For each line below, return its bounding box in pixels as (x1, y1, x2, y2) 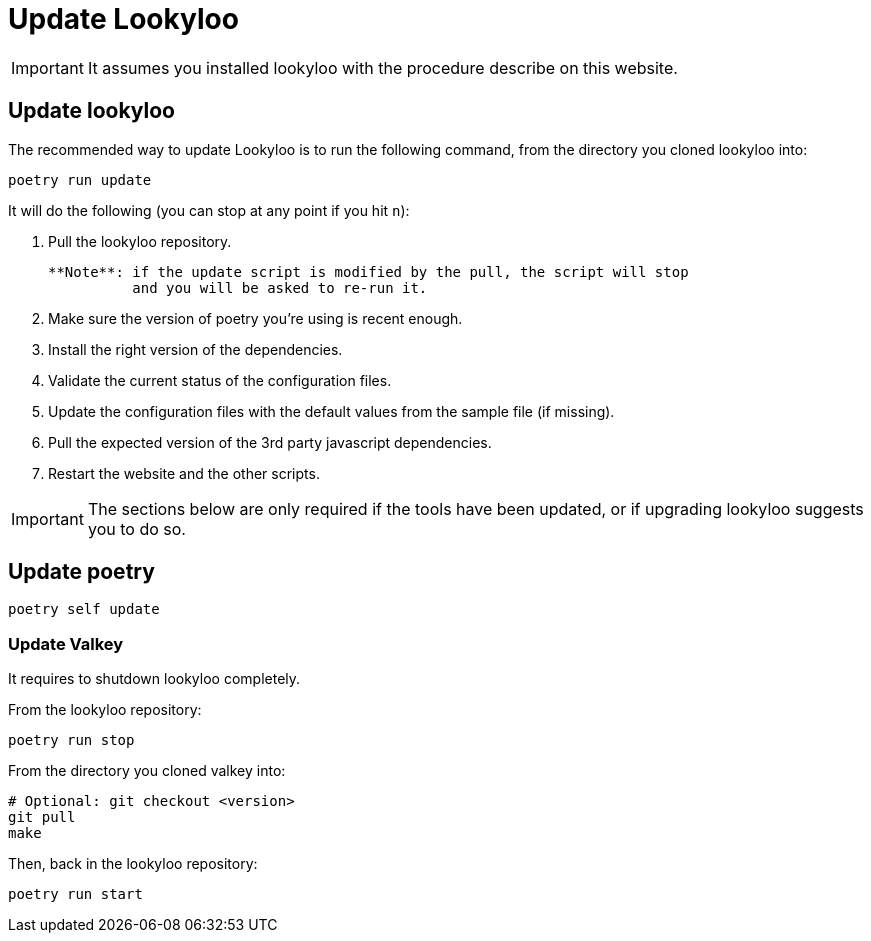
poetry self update (8, 601, 160, 618)
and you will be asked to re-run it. (132, 279, 428, 296)
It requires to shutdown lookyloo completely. (8, 670, 301, 688)
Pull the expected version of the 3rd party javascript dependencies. (48, 433, 492, 451)
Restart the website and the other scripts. (48, 464, 320, 482)
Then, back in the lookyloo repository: (8, 855, 258, 873)
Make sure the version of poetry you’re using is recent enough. (48, 309, 463, 327)
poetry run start (8, 886, 143, 903)
